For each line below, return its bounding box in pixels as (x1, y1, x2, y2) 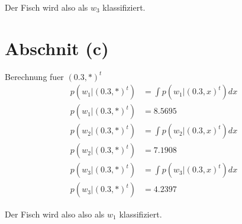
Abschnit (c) (5, 36, 109, 60)
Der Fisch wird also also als (5, 207, 105, 220)
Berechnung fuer (5, 70, 64, 82)
